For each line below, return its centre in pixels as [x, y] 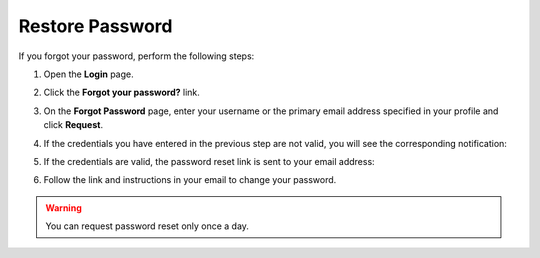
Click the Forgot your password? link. [121, 92]
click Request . [73, 125]
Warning [63, 207]
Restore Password [95, 26]
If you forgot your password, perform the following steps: [136, 56]
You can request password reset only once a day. [147, 226]
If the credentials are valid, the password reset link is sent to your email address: [209, 161]
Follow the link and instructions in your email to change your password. [190, 180]
